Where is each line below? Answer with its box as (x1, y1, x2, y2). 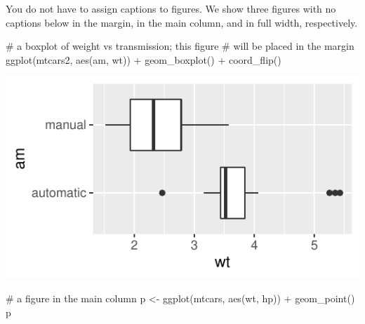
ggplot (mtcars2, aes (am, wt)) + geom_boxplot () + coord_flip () (6, 52, 281, 67)
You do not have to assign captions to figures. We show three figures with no (6, 1, 336, 15)
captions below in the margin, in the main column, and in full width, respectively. (6, 15, 358, 29)
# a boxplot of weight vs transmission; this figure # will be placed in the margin (6, 39, 354, 53)
